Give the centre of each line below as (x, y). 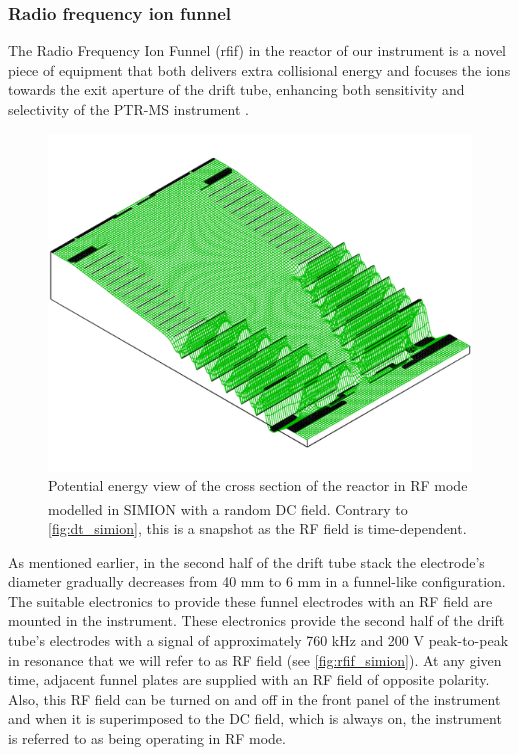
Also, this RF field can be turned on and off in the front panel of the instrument (254, 698)
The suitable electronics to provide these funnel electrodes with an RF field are (250, 600)
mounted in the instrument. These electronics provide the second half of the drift (256, 620)
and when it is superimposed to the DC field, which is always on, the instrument (255, 718)
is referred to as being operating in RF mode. (147, 737)
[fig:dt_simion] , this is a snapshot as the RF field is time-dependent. (257, 528)
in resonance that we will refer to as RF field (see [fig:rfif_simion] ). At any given (255, 659)
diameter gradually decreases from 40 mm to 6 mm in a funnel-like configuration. (257, 581)
